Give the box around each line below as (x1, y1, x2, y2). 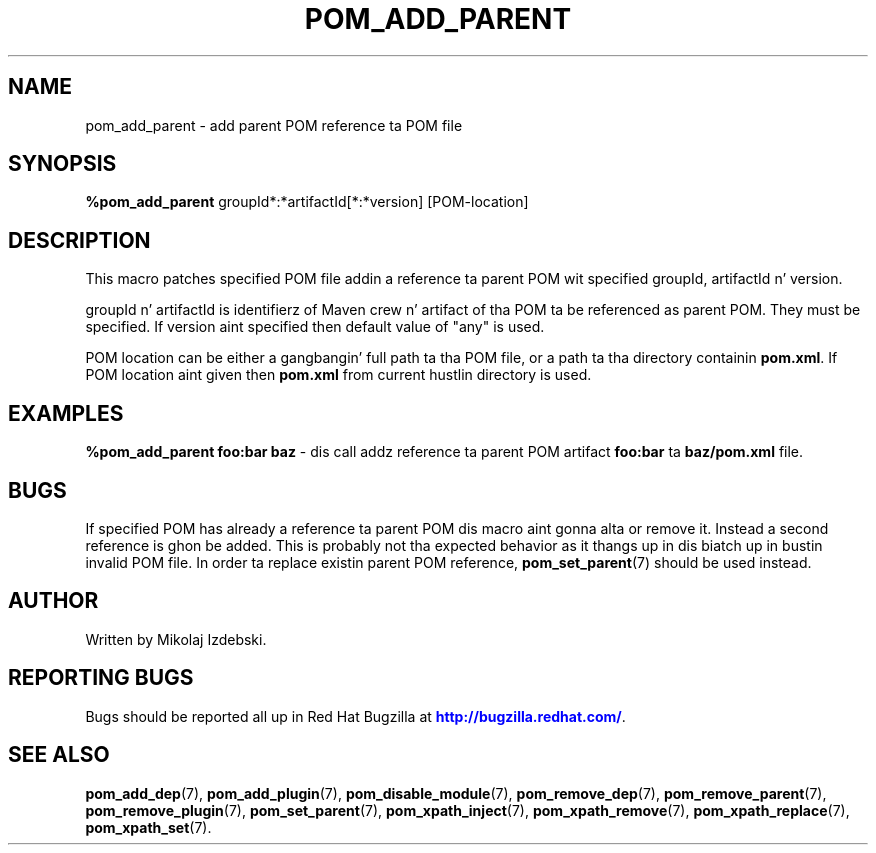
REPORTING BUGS (8, 665, 194, 691)
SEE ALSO (8, 742, 110, 768)
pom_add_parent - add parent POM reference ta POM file (85, 116, 463, 134)
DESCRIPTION (8, 227, 151, 253)
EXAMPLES (8, 400, 124, 426)
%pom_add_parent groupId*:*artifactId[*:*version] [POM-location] (85, 193, 529, 211)
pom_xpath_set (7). (85, 818, 212, 836)
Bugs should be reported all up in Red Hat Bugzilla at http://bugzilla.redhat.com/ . (85, 707, 626, 725)
